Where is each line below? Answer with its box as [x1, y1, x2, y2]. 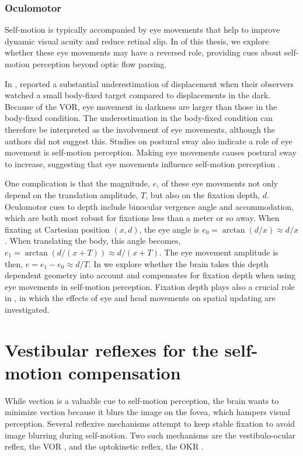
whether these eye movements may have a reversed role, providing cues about [5, 46, 282, 58]
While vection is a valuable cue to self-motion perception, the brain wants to [5, 394, 279, 406]
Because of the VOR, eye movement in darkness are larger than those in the [5, 100, 277, 112]
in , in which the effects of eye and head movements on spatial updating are [5, 292, 276, 304]
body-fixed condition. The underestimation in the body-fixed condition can [5, 112, 273, 124]
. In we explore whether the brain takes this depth [88, 257, 269, 270]
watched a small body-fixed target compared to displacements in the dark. [5, 89, 271, 101]
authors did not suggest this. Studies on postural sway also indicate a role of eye [5, 134, 292, 147]
